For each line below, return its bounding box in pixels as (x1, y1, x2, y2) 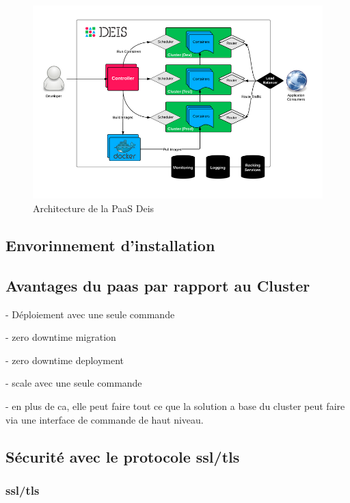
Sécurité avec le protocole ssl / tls (5, 446, 240, 467)
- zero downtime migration (5, 330, 116, 344)
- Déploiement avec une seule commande (5, 307, 175, 321)
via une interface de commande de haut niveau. (5, 412, 204, 426)
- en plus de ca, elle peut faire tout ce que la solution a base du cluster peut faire (5, 399, 345, 413)
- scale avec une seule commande (5, 376, 142, 390)
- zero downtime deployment (5, 352, 124, 367)
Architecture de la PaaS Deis (33, 201, 154, 216)
